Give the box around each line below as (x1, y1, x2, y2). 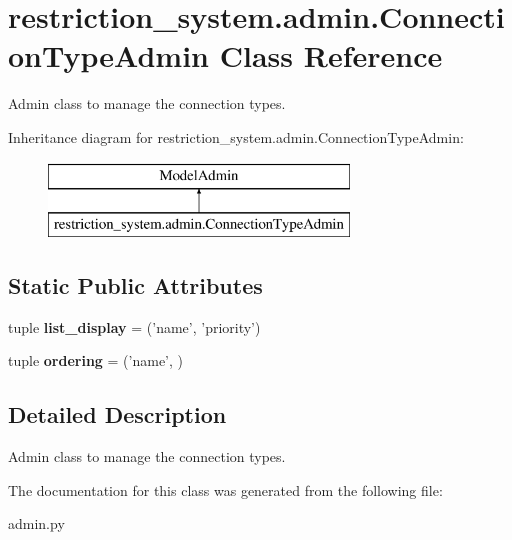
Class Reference (219, 35, 443, 76)
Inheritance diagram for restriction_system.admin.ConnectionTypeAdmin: (8, 126, 464, 147)
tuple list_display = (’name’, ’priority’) (8, 316, 261, 337)
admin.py (8, 513, 65, 534)
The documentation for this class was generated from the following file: (8, 479, 443, 500)
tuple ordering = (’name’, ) (8, 350, 184, 371)
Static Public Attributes (8, 270, 263, 301)
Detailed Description (8, 399, 227, 430)
